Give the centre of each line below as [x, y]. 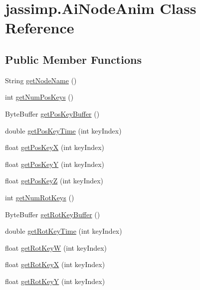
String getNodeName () [41, 80]
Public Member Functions [73, 59]
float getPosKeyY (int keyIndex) [55, 164]
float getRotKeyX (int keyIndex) [55, 264]
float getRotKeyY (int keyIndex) [55, 281]
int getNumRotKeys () [40, 197]
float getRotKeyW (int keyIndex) [56, 247]
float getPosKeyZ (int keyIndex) [54, 181]
